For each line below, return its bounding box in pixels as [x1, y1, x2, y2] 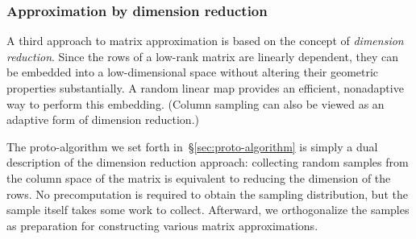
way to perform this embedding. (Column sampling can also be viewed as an [6, 95, 385, 112]
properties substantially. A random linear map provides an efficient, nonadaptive [6, 80, 404, 96]
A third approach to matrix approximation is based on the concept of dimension [6, 32, 404, 49]
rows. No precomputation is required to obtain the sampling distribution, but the [6, 185, 408, 202]
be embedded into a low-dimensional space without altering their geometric [6, 64, 379, 80]
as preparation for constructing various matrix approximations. [6, 216, 318, 233]
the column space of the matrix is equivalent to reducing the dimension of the [6, 169, 391, 186]
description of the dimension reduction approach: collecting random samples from [6, 154, 409, 171]
